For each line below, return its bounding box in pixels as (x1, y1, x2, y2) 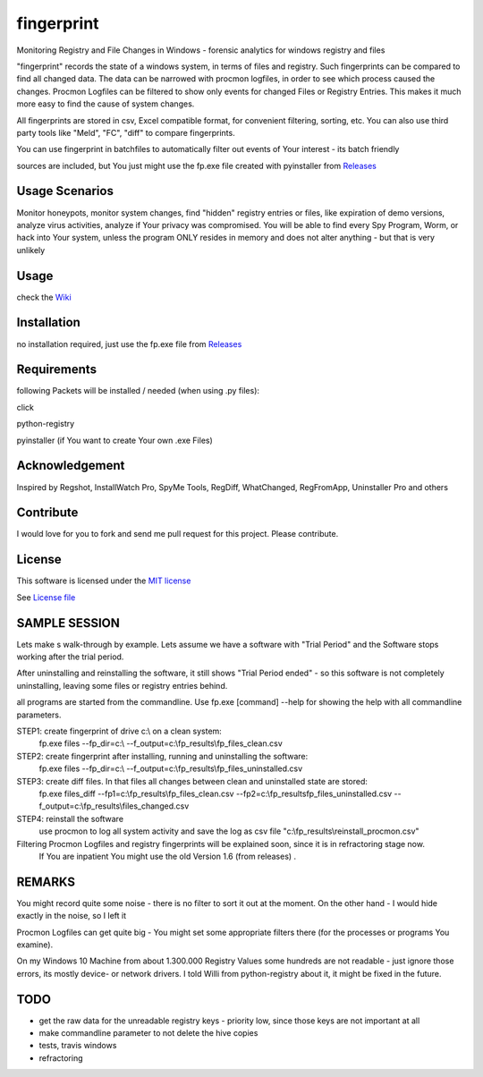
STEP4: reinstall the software (16, 813, 124, 824)
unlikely (16, 244, 46, 255)
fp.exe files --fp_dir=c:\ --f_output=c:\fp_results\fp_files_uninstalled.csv (38, 763, 303, 774)
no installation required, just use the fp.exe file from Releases (16, 338, 242, 349)
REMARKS (16, 874, 76, 889)
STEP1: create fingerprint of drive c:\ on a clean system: (16, 725, 223, 736)
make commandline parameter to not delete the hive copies (38, 1028, 258, 1039)
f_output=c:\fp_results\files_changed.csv (38, 801, 190, 811)
